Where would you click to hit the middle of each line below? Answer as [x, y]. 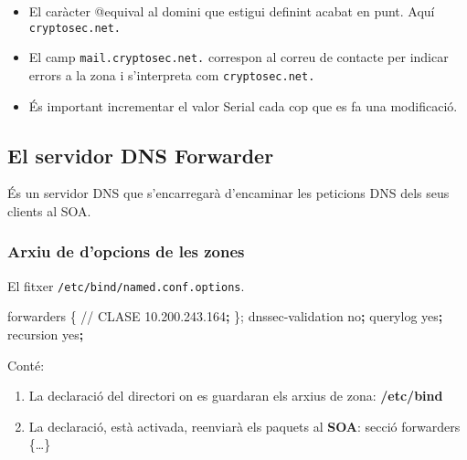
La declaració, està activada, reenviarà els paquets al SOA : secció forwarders [244, 426]
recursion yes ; [46, 335]
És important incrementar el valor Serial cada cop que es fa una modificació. [243, 105]
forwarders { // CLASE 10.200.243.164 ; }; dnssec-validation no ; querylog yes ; [225, 316]
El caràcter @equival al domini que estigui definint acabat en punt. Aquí [232, 11]
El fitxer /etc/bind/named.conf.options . [126, 285]
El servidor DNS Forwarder [141, 155]
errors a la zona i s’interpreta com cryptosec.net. [172, 74]
